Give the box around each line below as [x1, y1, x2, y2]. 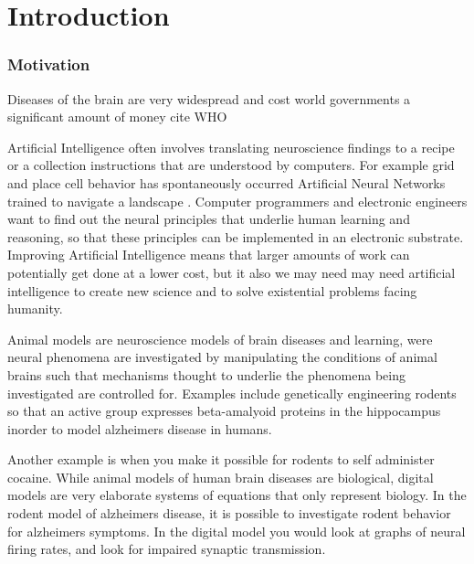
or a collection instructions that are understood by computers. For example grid [7, 155, 455, 175]
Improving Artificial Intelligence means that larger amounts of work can [7, 245, 410, 264]
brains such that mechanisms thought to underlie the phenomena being [7, 365, 406, 384]
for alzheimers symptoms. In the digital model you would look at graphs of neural [7, 521, 466, 540]
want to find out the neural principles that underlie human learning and [7, 209, 410, 229]
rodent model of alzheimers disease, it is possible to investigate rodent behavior [7, 504, 451, 523]
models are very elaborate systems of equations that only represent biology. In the [7, 485, 467, 505]
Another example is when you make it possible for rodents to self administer [7, 450, 435, 469]
